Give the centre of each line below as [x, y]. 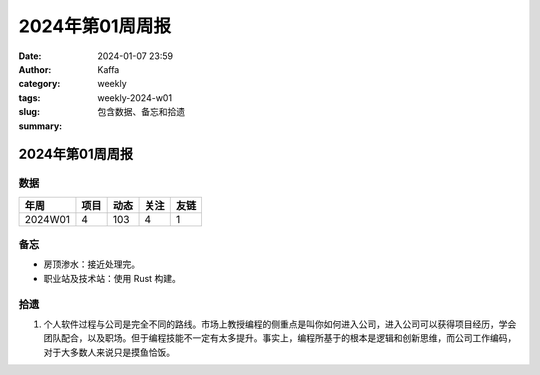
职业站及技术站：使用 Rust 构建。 [112, 278]
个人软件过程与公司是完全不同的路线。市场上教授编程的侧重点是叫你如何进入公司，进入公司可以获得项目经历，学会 [280, 324]
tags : [29, 97]
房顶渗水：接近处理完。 [91, 264]
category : [39, 84]
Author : [35, 69]
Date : [30, 56]
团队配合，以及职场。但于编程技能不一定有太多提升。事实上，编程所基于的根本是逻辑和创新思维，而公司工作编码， [280, 338]
